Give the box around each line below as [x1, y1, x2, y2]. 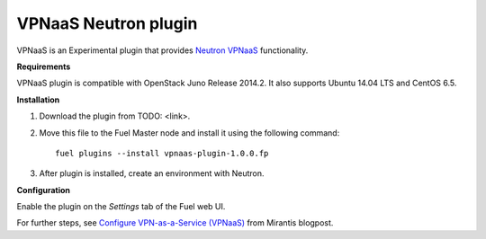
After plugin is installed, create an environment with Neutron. [39, 168, 265, 179]
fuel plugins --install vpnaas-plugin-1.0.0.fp [55, 148, 269, 158]
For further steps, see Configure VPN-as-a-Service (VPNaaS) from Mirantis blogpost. [16, 217, 334, 228]
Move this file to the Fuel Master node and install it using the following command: [39, 127, 340, 138]
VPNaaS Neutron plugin [16, 13, 198, 33]
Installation [16, 94, 60, 105]
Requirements [16, 61, 71, 72]
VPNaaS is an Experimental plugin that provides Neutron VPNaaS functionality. [16, 45, 309, 56]
